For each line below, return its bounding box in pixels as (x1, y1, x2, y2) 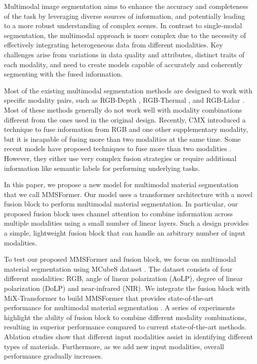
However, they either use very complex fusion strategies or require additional (4, 153, 237, 163)
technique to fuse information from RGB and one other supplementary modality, (4, 124, 248, 134)
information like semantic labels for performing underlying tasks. (4, 162, 200, 173)
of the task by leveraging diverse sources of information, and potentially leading (4, 10, 245, 21)
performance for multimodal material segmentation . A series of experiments (4, 302, 235, 313)
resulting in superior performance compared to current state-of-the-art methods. (4, 322, 247, 332)
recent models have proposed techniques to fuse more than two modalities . (4, 143, 232, 154)
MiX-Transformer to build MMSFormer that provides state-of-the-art (4, 292, 214, 303)
